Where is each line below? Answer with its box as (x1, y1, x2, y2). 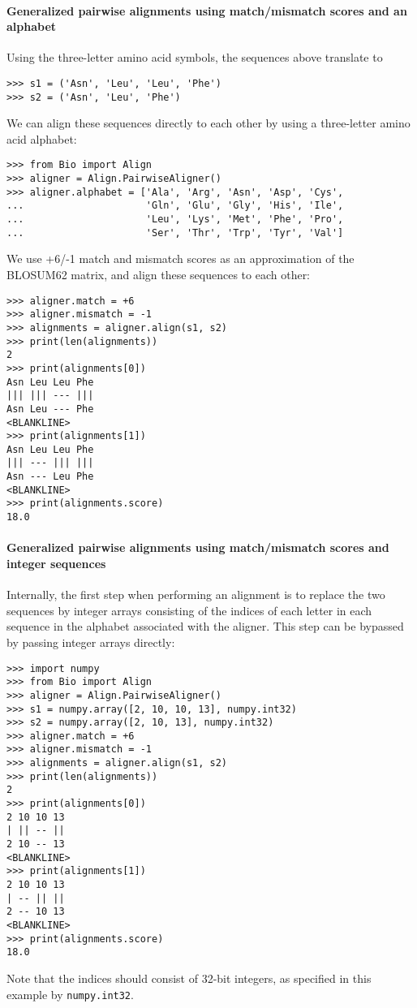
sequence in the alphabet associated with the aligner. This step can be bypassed (6, 618, 404, 635)
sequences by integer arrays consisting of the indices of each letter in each (6, 601, 372, 618)
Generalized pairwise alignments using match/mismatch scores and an (6, 2, 407, 19)
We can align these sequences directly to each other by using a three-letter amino (6, 114, 411, 131)
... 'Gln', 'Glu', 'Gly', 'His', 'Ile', (6, 200, 344, 212)
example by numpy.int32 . (6, 985, 134, 1002)
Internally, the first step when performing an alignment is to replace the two (6, 586, 385, 603)
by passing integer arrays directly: (6, 633, 175, 650)
